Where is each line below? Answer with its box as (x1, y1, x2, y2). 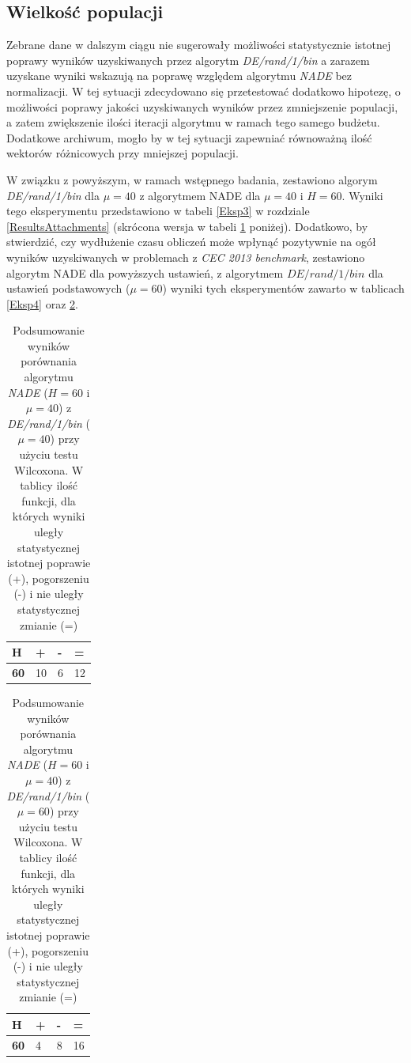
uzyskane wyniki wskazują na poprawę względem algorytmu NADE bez (6, 67, 352, 84)
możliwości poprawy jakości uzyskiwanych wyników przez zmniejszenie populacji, (6, 98, 398, 115)
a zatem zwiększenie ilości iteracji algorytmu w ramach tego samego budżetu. (6, 114, 380, 131)
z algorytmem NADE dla (139, 187, 261, 203)
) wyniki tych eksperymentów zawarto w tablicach (162, 280, 405, 297)
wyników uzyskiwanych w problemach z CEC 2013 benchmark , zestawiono (6, 248, 365, 265)
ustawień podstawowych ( (6, 280, 130, 297)
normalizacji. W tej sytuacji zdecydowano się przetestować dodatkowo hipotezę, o (6, 82, 401, 99)
